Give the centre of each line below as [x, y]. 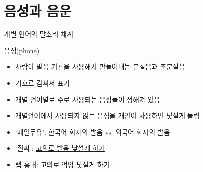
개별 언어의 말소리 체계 [39, 34]
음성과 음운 [38, 11]
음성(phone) [22, 50]
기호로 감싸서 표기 [43, 83]
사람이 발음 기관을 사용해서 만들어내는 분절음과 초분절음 [100, 67]
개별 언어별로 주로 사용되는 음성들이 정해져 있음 [88, 99]
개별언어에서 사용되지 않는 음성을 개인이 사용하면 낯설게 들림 [108, 116]
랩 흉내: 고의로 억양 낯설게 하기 [62, 164]
